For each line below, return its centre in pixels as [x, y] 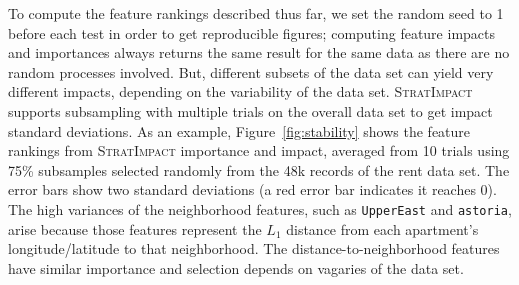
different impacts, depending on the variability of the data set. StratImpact [240, 91]
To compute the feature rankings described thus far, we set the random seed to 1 [256, 13]
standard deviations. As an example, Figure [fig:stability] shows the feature [239, 130]
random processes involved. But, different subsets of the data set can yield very [251, 71]
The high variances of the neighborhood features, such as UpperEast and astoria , [260, 208]
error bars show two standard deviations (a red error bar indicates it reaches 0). [252, 189]
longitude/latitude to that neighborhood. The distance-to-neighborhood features [254, 248]
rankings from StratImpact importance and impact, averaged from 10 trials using [259, 150]
